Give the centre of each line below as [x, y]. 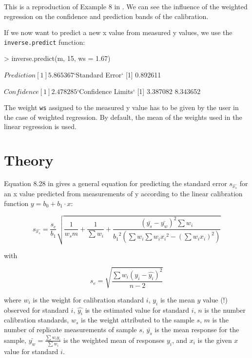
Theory [29, 160]
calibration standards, [37, 320]
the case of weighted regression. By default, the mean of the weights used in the [123, 117]
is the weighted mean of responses [114, 340]
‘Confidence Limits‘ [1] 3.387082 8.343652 [139, 91]
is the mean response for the [197, 329]
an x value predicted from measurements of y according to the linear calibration [123, 194]
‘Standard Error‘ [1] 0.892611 [117, 75]
